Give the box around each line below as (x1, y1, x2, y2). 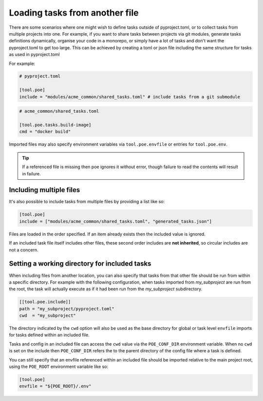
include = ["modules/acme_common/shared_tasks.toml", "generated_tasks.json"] (19, 218, 212, 224)
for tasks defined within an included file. (9, 332, 90, 338)
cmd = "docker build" (19, 129, 71, 134)
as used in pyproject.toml (9, 52, 60, 57)
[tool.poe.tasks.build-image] (19, 122, 92, 128)
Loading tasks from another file (9, 7, 139, 18)
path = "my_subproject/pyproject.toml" (19, 306, 114, 311)
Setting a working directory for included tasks (9, 260, 151, 268)
